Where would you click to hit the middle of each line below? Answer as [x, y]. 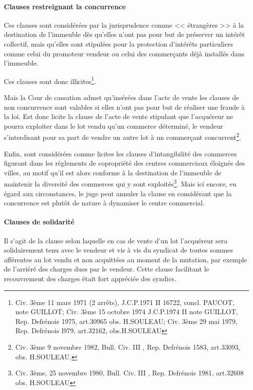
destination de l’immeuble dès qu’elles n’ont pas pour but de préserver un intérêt [125, 34]
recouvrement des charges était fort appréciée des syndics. [90, 279]
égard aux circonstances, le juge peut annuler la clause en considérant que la [118, 193]
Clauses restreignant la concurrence [65, 6]
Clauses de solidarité [39, 222]
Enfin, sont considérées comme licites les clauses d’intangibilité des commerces [120, 153]
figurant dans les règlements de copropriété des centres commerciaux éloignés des [125, 163]
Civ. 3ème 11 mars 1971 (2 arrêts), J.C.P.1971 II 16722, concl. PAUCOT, [125, 302]
